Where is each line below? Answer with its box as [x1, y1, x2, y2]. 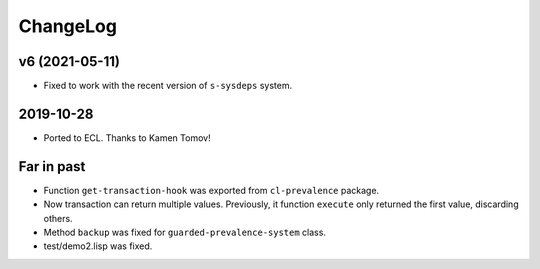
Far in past [18, 158, 86, 175]
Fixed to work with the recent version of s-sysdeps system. [43, 80, 293, 92]
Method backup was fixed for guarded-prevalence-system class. [43, 226, 327, 239]
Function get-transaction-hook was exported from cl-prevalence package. [43, 184, 380, 196]
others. [43, 212, 74, 224]
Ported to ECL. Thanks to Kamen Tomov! [43, 131, 211, 144]
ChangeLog [18, 15, 117, 37]
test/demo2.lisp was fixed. [43, 240, 153, 252]
